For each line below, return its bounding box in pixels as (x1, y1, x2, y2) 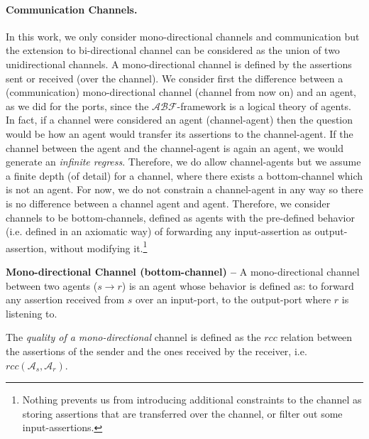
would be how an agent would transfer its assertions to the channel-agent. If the (6, 126, 353, 141)
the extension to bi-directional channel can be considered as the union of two (6, 43, 340, 58)
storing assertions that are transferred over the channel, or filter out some (22, 406, 343, 421)
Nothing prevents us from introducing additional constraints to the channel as (22, 392, 362, 407)
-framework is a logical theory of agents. (177, 98, 351, 113)
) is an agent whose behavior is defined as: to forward (121, 278, 354, 293)
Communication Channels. (6, 1, 138, 16)
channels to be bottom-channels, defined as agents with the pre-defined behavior (6, 210, 355, 224)
